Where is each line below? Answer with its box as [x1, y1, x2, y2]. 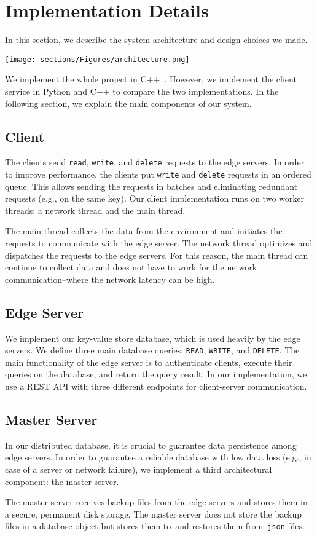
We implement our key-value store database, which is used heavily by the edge [5, 331, 300, 344]
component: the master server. [5, 475, 119, 487]
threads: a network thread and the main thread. [5, 203, 186, 216]
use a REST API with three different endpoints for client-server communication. [5, 380, 307, 393]
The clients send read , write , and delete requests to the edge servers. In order [5, 156, 305, 168]
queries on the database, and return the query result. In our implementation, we [5, 368, 307, 380]
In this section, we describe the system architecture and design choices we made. [5, 33, 308, 46]
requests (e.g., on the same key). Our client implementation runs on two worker [5, 192, 304, 205]
